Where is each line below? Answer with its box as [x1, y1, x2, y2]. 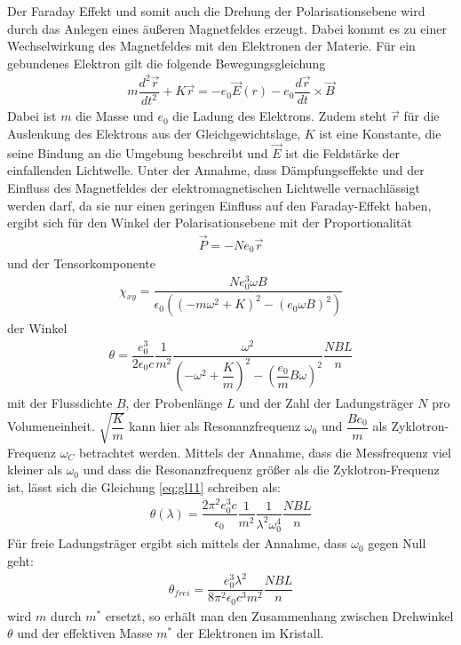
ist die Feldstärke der [285, 143, 401, 162]
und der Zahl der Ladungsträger [239, 394, 414, 412]
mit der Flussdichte [7, 394, 113, 412]
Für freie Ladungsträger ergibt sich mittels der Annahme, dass [7, 534, 347, 553]
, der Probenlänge [125, 394, 223, 412]
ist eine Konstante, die [319, 123, 441, 142]
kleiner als [7, 460, 62, 479]
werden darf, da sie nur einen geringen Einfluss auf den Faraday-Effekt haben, [7, 195, 432, 214]
